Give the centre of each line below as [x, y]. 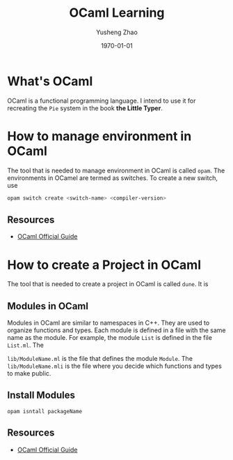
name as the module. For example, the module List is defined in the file [110, 338]
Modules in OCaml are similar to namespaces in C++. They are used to [109, 323]
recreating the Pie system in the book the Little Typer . [85, 108]
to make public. [29, 373]
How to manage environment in [99, 136]
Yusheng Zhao [117, 32]
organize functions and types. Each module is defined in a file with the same [116, 330]
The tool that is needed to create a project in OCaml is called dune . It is [108, 284]
